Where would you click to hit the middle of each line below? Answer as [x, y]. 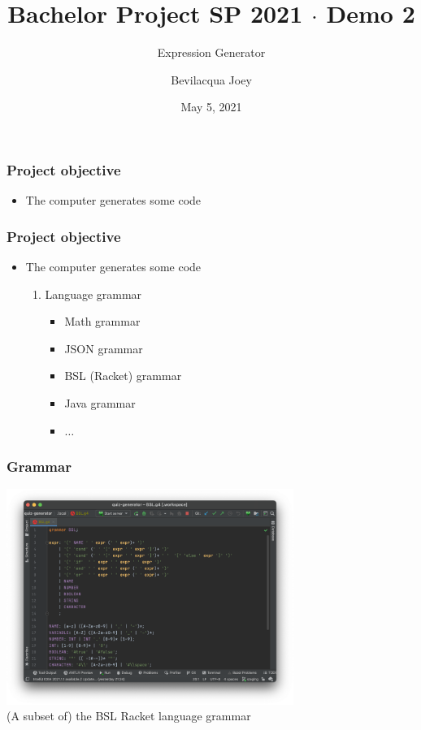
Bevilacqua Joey [211, 79]
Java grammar [100, 402]
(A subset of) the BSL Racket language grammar [129, 716]
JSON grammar [104, 348]
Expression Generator [211, 52]
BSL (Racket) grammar [123, 376]
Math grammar [102, 321]
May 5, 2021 [211, 107]
